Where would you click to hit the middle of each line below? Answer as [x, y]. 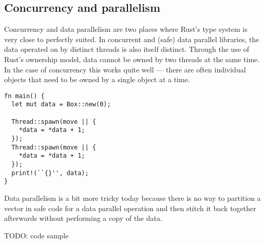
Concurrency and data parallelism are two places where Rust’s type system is [126, 29]
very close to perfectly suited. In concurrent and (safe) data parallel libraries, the [132, 39]
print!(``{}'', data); [50, 173]
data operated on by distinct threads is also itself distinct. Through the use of [127, 49]
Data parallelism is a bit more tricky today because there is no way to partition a [132, 198]
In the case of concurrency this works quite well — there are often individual [125, 69]
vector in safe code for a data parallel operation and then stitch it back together [130, 208]
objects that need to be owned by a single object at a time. [97, 79]
